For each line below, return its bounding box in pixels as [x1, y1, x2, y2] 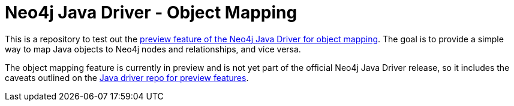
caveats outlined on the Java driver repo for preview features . [5, 72, 249, 83]
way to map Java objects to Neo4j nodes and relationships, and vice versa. [5, 43, 301, 54]
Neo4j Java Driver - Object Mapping [5, 2, 297, 23]
